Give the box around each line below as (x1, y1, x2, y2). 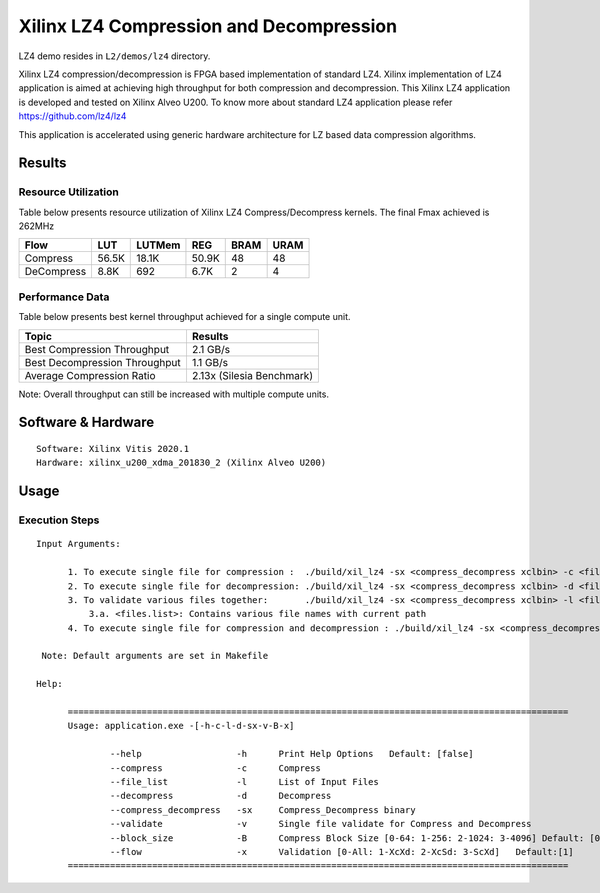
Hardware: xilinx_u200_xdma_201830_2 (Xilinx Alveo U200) (36, 457, 327, 469)
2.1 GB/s (191, 342, 230, 356)
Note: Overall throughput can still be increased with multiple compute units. (18, 388, 330, 400)
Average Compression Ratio (24, 368, 156, 382)
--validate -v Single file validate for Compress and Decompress (110, 818, 532, 830)
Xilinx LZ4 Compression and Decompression (18, 15, 398, 37)
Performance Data (18, 290, 110, 304)
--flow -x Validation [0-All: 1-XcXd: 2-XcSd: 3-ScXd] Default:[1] (110, 846, 574, 857)
